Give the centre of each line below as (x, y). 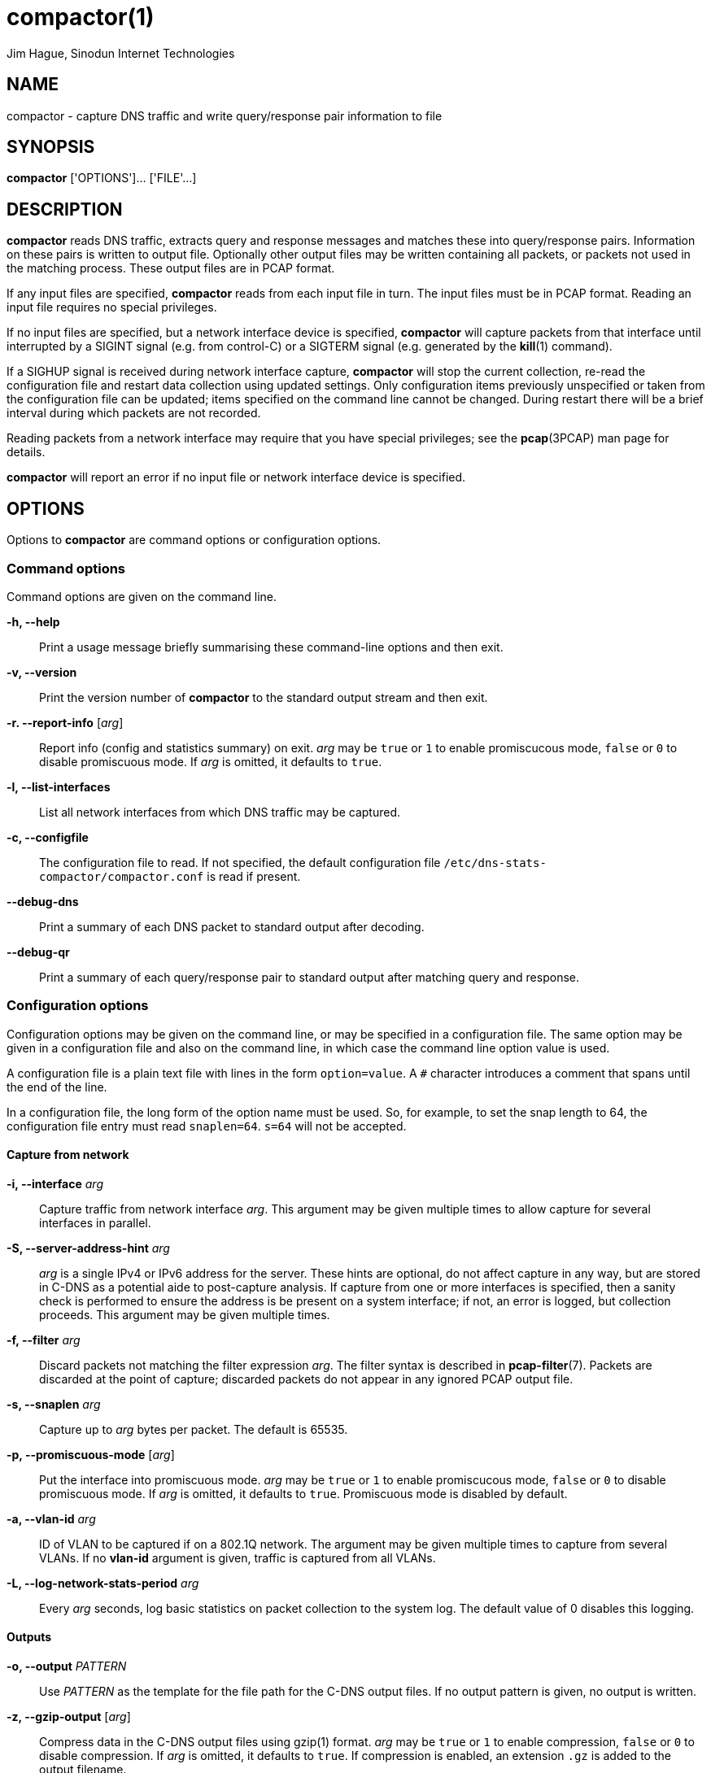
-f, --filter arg (44, 1340)
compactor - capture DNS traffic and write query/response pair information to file (225, 115)
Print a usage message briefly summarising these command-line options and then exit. (271, 647)
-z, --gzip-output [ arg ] (69, 1717)
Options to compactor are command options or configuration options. (194, 540)
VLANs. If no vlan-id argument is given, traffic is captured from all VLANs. (238, 1557)
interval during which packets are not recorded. (134, 413)
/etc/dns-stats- (495, 863)
